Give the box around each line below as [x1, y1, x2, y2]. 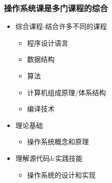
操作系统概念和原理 [27, 136, 89, 147]
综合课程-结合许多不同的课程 [15, 21, 107, 31]
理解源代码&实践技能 [15, 153, 83, 163]
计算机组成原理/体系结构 [27, 87, 106, 97]
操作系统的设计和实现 [27, 169, 96, 180]
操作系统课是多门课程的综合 [4, 1, 108, 14]
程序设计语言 [27, 37, 68, 48]
